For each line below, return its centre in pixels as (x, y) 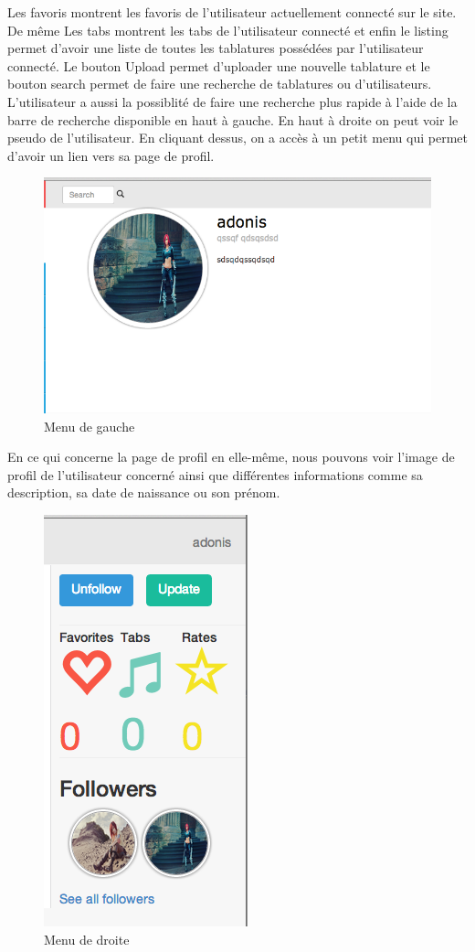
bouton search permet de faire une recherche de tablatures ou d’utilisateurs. (220, 84)
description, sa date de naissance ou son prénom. (144, 492)
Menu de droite (87, 939)
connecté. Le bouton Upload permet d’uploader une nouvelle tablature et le (219, 65)
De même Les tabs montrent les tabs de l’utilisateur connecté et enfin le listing (228, 30)
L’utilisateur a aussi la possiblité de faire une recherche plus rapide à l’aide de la (232, 101)
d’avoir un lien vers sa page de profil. (111, 155)
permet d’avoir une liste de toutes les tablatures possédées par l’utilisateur (216, 48)
